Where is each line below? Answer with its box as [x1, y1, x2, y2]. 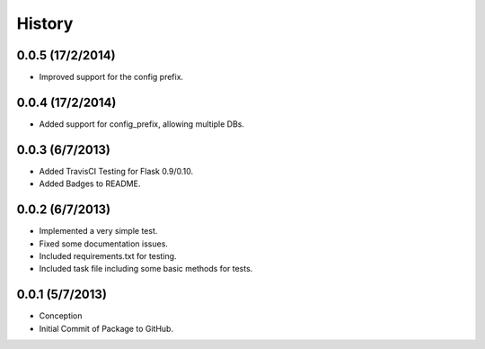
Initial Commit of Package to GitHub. [39, 323, 174, 334]
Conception [39, 310, 83, 321]
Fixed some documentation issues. [39, 238, 168, 249]
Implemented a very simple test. [39, 226, 158, 237]
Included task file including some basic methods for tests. [39, 264, 253, 274]
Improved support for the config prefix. [39, 72, 184, 83]
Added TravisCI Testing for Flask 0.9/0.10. [39, 166, 194, 176]
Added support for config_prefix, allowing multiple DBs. [39, 118, 244, 130]
